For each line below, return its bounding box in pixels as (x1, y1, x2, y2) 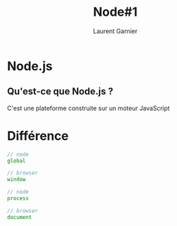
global (7, 157, 26, 164)
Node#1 (93, 4, 138, 20)
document (7, 214, 32, 220)
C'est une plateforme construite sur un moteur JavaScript (7, 104, 170, 112)
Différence (7, 128, 69, 143)
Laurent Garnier (93, 27, 138, 35)
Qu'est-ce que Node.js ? (7, 85, 113, 97)
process (7, 195, 29, 202)
